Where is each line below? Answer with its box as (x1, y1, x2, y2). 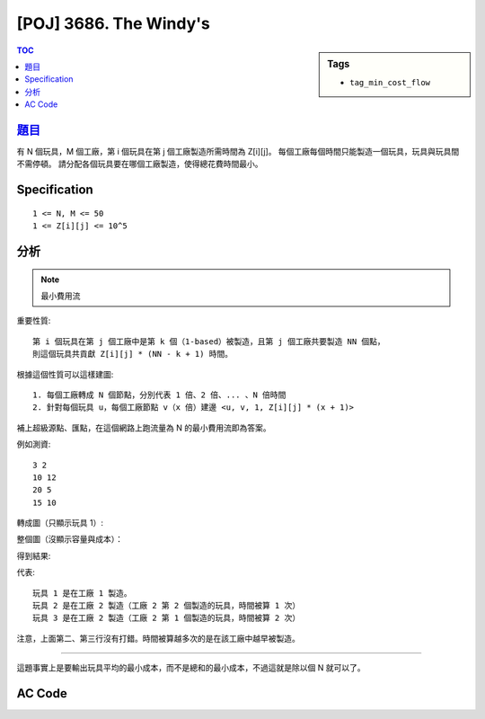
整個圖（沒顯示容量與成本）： (16, 534, 123, 545)
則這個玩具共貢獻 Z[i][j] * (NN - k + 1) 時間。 (32, 349, 234, 359)
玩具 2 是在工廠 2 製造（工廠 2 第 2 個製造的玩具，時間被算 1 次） (32, 600, 301, 611)
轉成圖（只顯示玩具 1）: (16, 518, 103, 528)
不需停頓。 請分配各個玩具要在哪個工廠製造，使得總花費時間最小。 (16, 158, 263, 170)
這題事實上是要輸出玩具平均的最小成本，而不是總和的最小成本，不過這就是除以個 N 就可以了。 (16, 662, 366, 673)
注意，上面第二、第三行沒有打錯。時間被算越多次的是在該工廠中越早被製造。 (16, 633, 300, 644)
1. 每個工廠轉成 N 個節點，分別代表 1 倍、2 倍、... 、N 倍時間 (32, 389, 287, 400)
